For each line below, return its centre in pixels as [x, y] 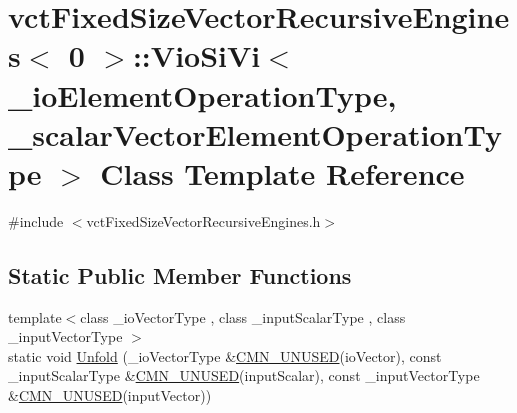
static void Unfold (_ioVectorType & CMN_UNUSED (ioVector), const [225, 355]
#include [36, 220]
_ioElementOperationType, [202, 94]
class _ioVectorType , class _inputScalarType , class [243, 316]
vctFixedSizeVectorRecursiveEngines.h [203, 220]
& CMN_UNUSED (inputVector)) [110, 395]
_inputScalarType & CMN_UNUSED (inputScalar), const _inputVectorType [244, 375]
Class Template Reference [282, 172]
